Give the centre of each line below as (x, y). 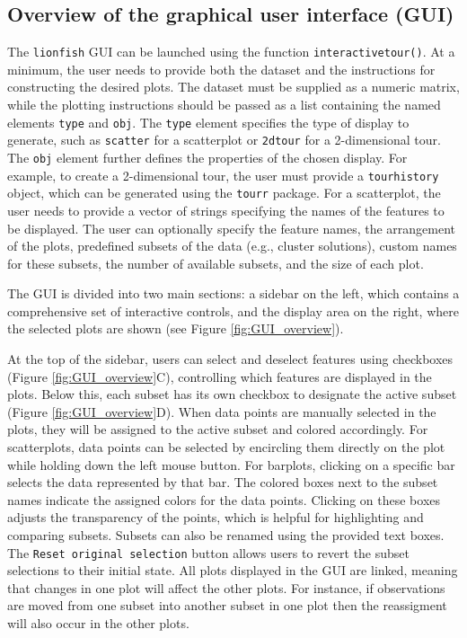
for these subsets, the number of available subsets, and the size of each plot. (216, 263)
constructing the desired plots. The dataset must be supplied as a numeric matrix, (233, 87)
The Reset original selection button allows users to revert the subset (209, 552)
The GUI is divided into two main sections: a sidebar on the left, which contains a (233, 293)
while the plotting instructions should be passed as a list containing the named (224, 105)
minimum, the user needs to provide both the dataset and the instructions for (221, 69)
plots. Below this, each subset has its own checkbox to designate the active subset (232, 394)
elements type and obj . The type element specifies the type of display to (208, 122)
